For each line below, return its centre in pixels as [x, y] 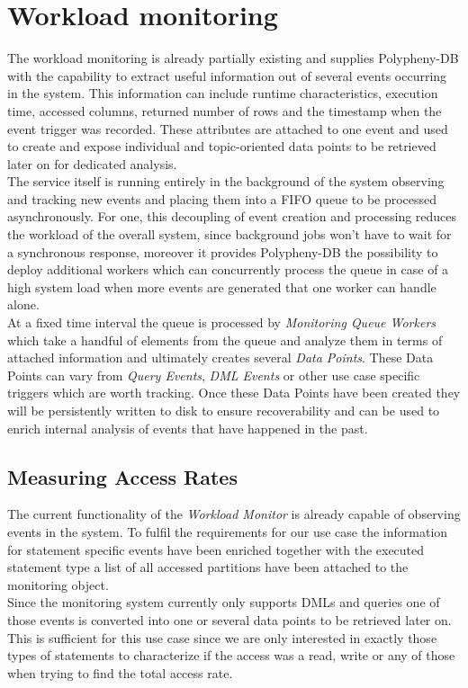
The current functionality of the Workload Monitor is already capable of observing [234, 514]
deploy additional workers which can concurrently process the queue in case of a [228, 269]
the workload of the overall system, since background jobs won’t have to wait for [229, 234]
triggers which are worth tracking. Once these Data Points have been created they [234, 393]
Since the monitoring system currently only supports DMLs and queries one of [224, 602]
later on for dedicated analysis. [92, 163]
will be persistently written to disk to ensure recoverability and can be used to [224, 410]
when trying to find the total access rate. [120, 672]
